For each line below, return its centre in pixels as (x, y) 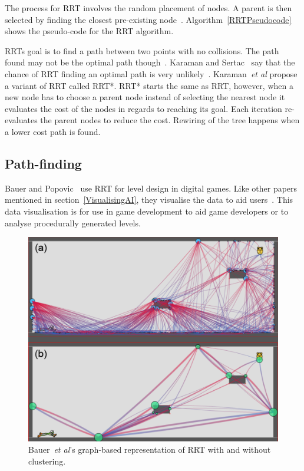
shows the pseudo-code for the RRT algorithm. (89, 31)
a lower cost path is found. (53, 131)
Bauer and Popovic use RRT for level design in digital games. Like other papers (151, 188)
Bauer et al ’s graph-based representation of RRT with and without (150, 449)
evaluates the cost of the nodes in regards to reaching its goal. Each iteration (143, 108)
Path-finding (43, 163)
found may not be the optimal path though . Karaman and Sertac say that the (150, 62)
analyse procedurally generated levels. (73, 223)
